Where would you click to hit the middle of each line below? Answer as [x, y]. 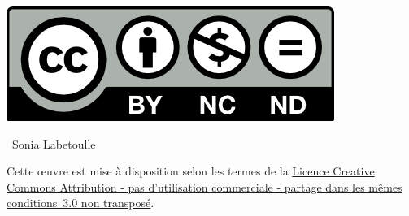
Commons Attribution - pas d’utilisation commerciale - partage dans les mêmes [204, 186]
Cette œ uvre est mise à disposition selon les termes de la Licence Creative [191, 171]
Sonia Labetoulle [54, 143]
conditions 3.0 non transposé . [80, 203]
